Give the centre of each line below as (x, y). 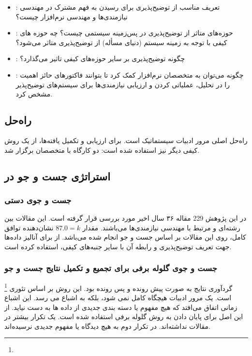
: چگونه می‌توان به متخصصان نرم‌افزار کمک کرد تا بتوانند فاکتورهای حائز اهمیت (130, 74)
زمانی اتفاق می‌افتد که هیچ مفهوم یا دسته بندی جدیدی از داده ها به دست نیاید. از (121, 307)
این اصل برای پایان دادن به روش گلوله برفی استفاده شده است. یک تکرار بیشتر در (124, 316)
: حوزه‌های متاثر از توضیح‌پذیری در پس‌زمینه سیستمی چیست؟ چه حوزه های (124, 33)
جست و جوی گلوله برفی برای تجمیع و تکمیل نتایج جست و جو (111, 268)
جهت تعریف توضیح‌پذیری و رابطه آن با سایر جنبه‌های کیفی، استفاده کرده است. (118, 246)
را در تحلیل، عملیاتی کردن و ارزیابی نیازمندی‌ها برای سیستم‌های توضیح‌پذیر (123, 84)
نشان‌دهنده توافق (29, 227)
